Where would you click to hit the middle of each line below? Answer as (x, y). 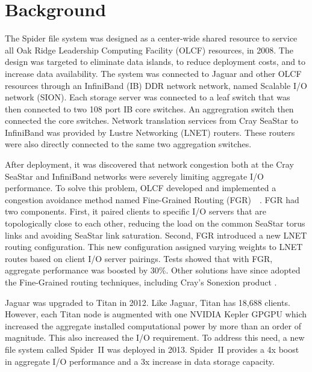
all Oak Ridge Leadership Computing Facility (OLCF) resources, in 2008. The (149, 50)
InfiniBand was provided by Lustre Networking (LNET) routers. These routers (150, 132)
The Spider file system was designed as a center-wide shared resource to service (151, 38)
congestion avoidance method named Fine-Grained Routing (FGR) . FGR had (152, 199)
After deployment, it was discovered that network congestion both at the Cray (149, 164)
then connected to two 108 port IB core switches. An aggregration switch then (149, 108)
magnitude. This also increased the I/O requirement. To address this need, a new (155, 337)
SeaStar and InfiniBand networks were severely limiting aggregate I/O (134, 176)
